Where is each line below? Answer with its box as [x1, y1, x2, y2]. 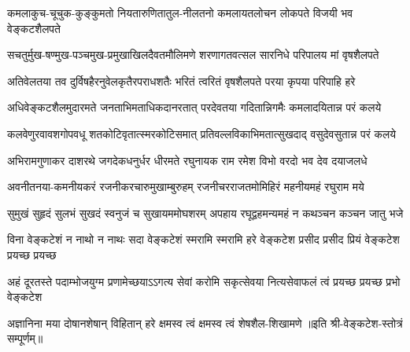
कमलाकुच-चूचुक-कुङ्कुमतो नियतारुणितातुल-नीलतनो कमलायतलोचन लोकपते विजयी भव [7, 5, 353, 20]
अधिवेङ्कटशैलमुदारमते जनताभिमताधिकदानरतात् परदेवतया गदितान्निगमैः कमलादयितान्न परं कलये [7, 99, 382, 115]
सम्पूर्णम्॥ [7, 330, 43, 346]
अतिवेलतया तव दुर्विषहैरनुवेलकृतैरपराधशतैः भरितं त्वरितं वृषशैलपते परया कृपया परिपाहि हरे [7, 72, 356, 89]
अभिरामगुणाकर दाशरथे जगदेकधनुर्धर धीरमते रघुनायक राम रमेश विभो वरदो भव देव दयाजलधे [7, 152, 368, 168]
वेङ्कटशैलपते [7, 20, 61, 36]
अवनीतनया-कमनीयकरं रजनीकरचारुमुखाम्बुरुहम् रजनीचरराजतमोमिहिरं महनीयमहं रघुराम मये [7, 178, 364, 195]
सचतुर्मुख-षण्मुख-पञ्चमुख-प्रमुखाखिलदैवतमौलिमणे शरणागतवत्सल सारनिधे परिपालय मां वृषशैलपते [7, 46, 379, 63]
